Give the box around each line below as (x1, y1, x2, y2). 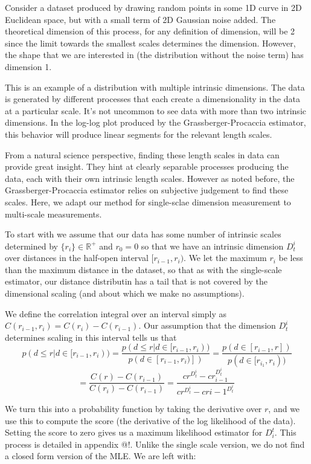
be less (278, 251, 303, 264)
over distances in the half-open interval (5, 251, 149, 264)
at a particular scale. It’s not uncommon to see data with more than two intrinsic (5, 104, 306, 117)
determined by (5, 239, 58, 252)
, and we (268, 402, 300, 415)
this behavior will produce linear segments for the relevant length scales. (5, 127, 272, 140)
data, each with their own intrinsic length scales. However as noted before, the (5, 172, 295, 184)
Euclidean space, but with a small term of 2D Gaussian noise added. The (5, 13, 276, 25)
